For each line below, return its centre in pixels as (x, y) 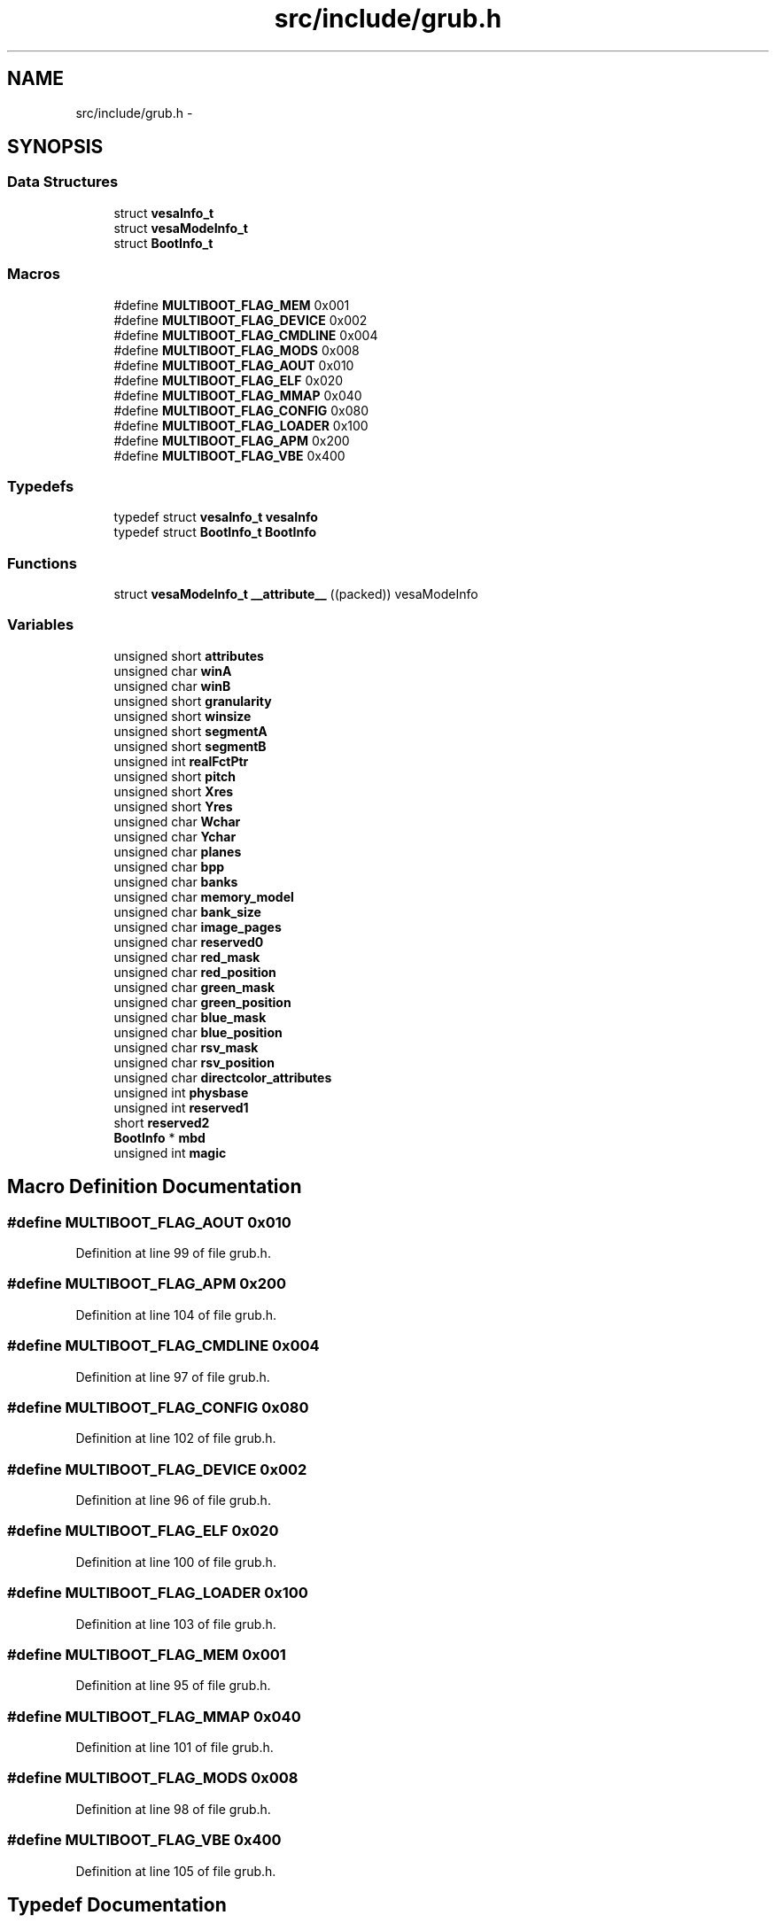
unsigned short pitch (175, 776)
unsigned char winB (172, 686)
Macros (34, 274)
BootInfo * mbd (159, 1137)
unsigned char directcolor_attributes (223, 1077)
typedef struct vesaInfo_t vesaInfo (216, 517)
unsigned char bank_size (187, 911)
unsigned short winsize (182, 716)
